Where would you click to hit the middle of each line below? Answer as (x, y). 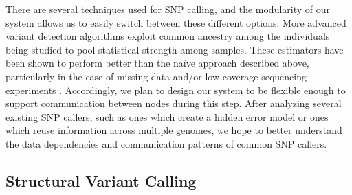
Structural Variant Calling (101, 180)
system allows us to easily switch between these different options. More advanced (176, 22)
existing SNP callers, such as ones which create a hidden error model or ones (167, 116)
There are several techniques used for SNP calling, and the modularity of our (168, 9)
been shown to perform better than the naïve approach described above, (157, 63)
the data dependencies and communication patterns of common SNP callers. (166, 143)
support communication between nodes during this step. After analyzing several (174, 103)
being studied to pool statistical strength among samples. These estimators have (175, 49)
